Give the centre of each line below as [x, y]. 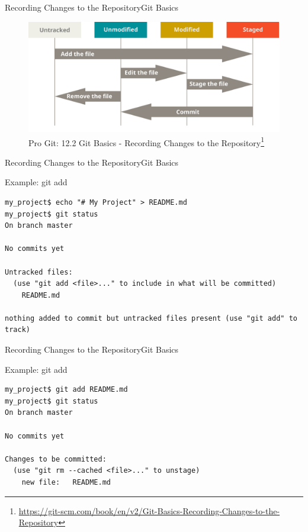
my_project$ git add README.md [66, 390]
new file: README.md [66, 483]
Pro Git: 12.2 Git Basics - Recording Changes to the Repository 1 [147, 141]
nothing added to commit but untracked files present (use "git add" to [151, 318]
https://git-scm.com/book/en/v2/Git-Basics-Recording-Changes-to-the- [149, 510]
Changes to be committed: [56, 459]
